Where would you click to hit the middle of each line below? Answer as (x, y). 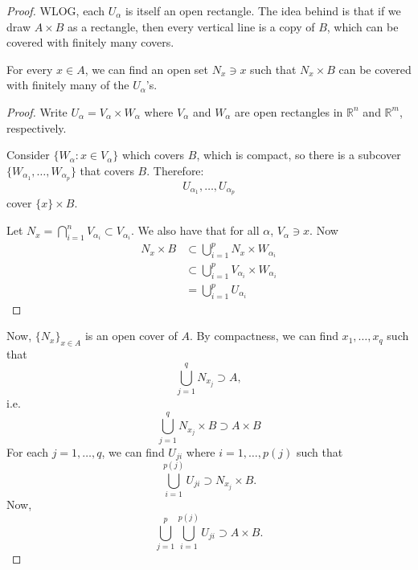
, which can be (363, 26)
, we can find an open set (147, 69)
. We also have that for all (195, 230)
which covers (153, 155)
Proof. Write (37, 111)
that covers (107, 170)
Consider (28, 155)
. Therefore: (175, 170)
